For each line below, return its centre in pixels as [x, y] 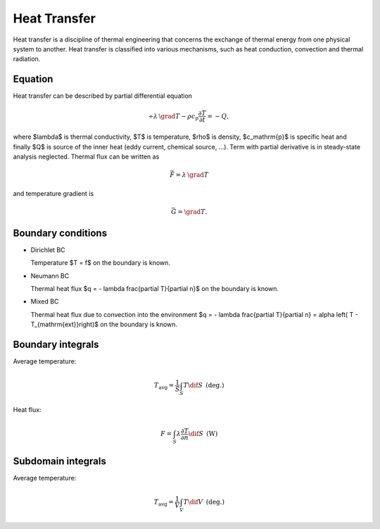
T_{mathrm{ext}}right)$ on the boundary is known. [104, 325]
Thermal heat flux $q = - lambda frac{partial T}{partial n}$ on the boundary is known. [155, 289]
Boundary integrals [56, 345]
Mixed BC [45, 301]
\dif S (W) [203, 434]
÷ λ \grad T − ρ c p [173, 117]
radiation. [27, 59]
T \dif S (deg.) [204, 385]
